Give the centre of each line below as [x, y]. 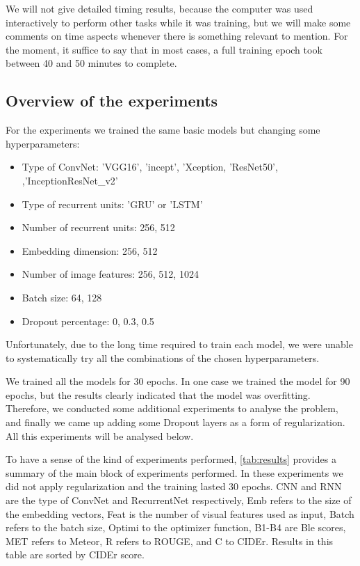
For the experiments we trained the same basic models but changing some [163, 130]
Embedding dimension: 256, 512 [90, 250]
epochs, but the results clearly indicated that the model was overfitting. [158, 394]
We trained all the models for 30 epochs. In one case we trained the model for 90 [178, 381]
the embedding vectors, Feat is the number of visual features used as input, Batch [180, 513]
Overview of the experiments [112, 101]
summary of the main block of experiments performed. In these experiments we [174, 472]
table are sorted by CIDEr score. [75, 555]
